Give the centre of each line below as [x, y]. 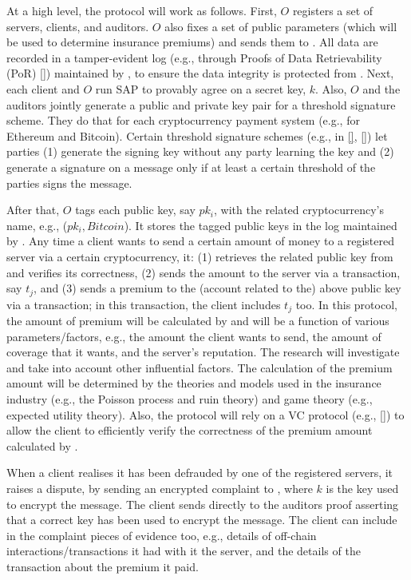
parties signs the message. [69, 183]
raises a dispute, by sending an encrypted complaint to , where [160, 488]
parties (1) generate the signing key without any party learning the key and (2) [200, 151]
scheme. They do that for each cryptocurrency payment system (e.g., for [183, 120]
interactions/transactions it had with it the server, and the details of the [184, 551]
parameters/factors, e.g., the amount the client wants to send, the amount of [194, 336]
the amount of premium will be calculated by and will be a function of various [198, 320]
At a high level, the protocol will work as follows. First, [142, 10]
